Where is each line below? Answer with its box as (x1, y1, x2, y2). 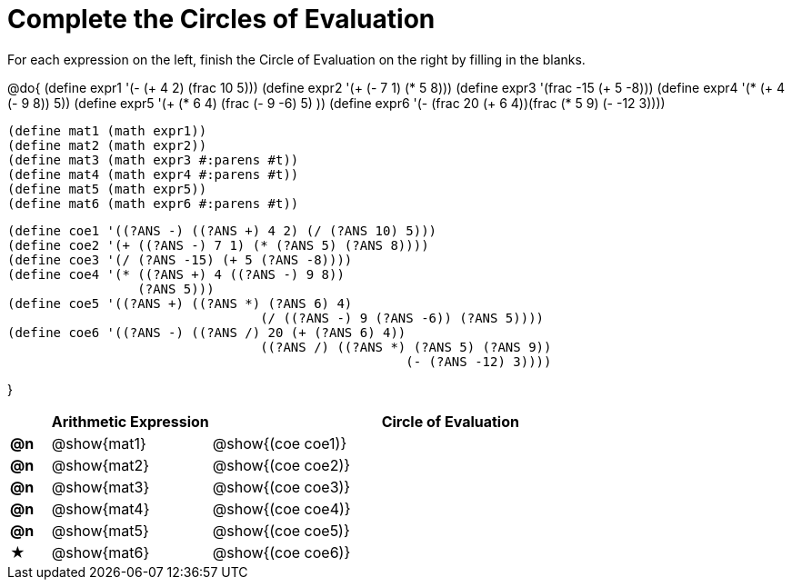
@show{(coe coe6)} (212, 542, 351, 562)
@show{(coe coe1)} (212, 433, 347, 453)
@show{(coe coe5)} (212, 521, 350, 540)
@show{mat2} (51, 455, 150, 474)
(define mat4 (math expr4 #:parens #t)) (7, 166, 299, 182)
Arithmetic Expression (51, 412, 209, 431)
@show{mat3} (51, 477, 150, 496)
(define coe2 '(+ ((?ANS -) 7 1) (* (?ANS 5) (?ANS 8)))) (7, 237, 429, 253)
